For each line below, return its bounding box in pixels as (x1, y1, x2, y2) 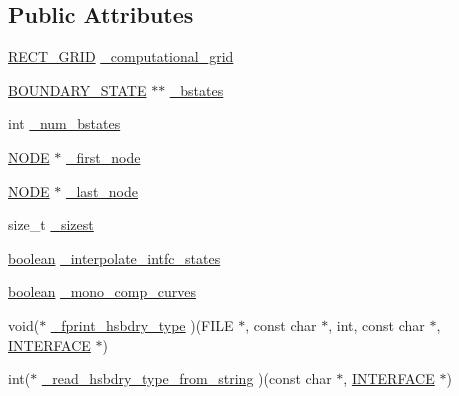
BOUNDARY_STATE (8, 79, 147, 100)
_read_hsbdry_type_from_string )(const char (41, 368, 332, 389)
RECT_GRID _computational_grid (8, 46, 234, 67)
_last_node (65, 180, 138, 201)
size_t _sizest (8, 214, 94, 235)
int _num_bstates (8, 113, 121, 134)
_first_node (65, 146, 141, 167)
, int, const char (328, 314, 425, 335)
